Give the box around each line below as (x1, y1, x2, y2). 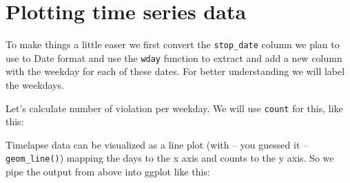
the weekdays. (6, 78, 64, 92)
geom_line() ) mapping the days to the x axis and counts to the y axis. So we (6, 151, 334, 165)
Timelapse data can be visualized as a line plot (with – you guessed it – (6, 137, 309, 151)
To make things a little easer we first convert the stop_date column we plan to (6, 37, 340, 52)
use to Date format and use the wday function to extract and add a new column (6, 50, 342, 65)
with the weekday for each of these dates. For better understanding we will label (6, 64, 345, 78)
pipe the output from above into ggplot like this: (6, 164, 210, 179)
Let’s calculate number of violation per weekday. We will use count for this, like (6, 100, 343, 115)
